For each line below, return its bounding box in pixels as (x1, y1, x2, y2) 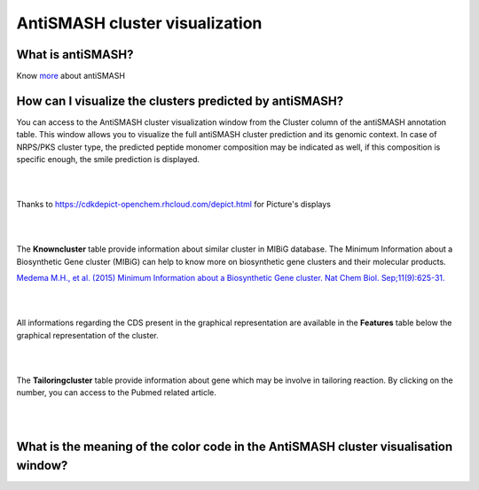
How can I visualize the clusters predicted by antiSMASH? (16, 93, 344, 108)
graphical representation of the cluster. (16, 330, 159, 340)
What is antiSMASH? (16, 47, 134, 62)
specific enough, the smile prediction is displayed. (16, 154, 200, 165)
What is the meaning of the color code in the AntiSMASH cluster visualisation (16, 439, 453, 454)
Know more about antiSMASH (16, 71, 126, 82)
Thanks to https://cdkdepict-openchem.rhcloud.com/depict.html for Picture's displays (16, 199, 332, 210)
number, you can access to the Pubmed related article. (16, 387, 216, 398)
